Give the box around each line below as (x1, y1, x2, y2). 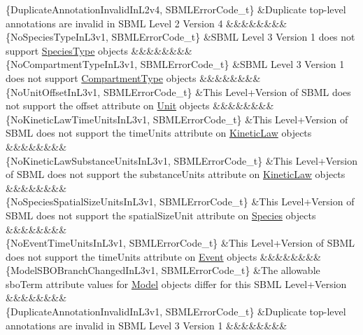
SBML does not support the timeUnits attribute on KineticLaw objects (6, 125, 312, 140)
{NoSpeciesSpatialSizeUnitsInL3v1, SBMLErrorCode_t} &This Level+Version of (6, 194, 355, 209)
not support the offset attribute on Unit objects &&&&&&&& (6, 98, 274, 113)
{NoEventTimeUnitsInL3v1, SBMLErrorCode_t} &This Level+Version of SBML (6, 235, 355, 250)
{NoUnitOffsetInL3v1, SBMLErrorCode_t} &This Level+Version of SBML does (6, 84, 351, 99)
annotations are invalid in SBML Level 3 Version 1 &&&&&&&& (6, 317, 287, 332)
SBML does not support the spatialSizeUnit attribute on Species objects (6, 207, 316, 222)
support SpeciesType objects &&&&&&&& (6, 43, 192, 57)
